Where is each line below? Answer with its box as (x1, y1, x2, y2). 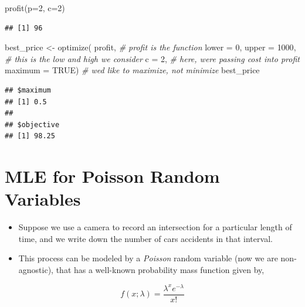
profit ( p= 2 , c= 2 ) (5, 2, 65, 13)
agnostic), (18, 264, 53, 276)
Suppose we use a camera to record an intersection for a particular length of (18, 221, 292, 233)
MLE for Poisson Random (5, 164, 220, 188)
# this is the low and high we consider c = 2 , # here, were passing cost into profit (5, 52, 300, 64)
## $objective (5, 120, 60, 129)
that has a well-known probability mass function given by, (56, 264, 265, 276)
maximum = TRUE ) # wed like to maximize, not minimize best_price (5, 64, 260, 76)
